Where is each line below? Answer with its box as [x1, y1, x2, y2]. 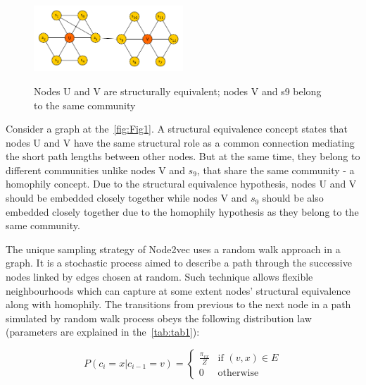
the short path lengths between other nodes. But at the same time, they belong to [6, 149, 360, 164]
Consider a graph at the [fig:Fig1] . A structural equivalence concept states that [6, 121, 348, 136]
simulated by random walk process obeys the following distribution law [6, 310, 312, 325]
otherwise [217, 367, 259, 378]
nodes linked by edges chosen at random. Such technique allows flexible [6, 269, 313, 284]
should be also [262, 190, 324, 205]
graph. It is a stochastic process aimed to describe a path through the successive [6, 255, 352, 270]
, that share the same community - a [196, 162, 355, 177]
